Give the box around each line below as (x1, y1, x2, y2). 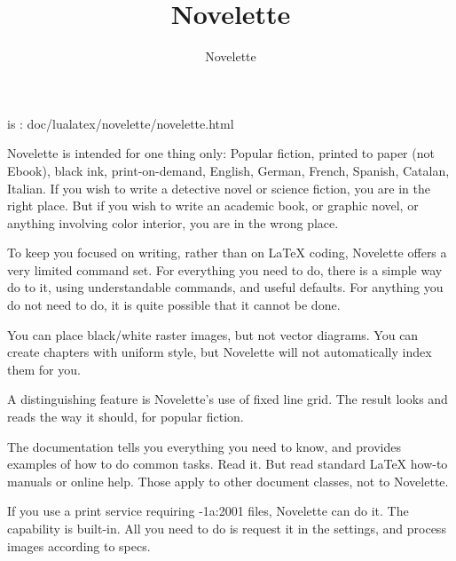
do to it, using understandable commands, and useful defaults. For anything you (7, 278, 444, 296)
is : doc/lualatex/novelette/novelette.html (7, 114, 234, 132)
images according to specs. (7, 536, 151, 555)
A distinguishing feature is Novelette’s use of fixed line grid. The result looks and (7, 390, 448, 408)
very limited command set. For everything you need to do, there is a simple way (7, 260, 443, 279)
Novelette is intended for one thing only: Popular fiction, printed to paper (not (7, 144, 435, 162)
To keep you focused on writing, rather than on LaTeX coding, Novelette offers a (7, 243, 447, 262)
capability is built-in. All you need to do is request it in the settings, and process (7, 519, 446, 537)
